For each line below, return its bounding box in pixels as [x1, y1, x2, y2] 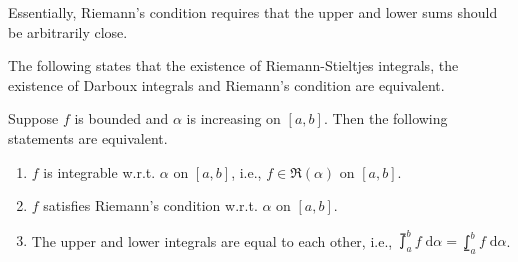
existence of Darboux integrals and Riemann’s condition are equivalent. [8, 74, 445, 95]
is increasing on [186, 108, 281, 129]
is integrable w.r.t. [43, 161, 156, 182]
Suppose [8, 108, 59, 129]
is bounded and [74, 108, 169, 129]
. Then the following [323, 108, 448, 129]
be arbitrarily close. [8, 21, 128, 42]
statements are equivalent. [8, 127, 168, 148]
